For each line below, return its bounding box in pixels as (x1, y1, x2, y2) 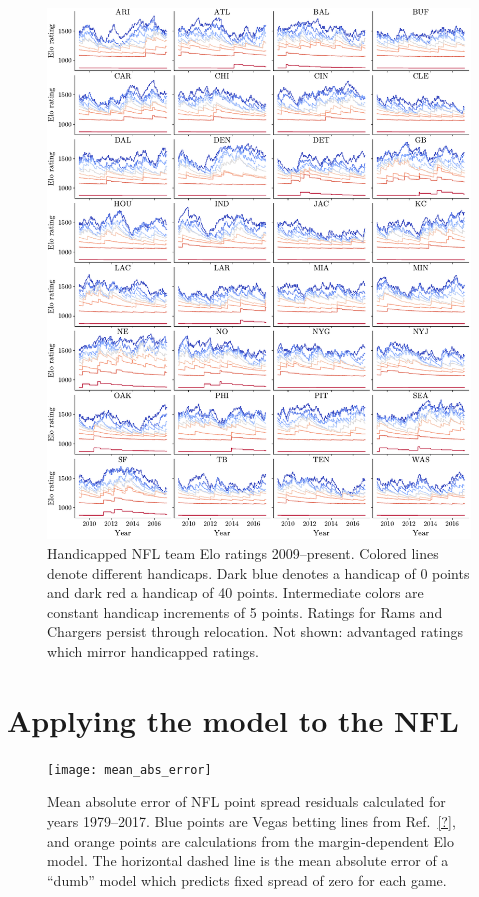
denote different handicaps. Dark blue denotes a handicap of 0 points (47, 562, 470, 583)
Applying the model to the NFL (7, 699, 459, 740)
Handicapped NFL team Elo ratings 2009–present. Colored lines (47, 543, 439, 564)
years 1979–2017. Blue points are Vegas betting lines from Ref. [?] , (47, 810, 456, 831)
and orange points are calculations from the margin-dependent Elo (47, 830, 454, 851)
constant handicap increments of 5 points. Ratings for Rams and (47, 601, 443, 622)
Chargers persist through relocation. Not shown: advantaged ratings (47, 621, 463, 642)
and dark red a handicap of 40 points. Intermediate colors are (47, 582, 424, 603)
